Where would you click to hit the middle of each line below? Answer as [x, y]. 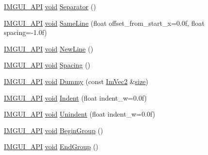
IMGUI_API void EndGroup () [51, 146]
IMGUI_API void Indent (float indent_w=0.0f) [75, 97]
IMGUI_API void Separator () [50, 6]
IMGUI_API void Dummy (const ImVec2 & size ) [76, 81]
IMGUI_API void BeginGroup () [54, 130]
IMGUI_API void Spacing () [47, 65]
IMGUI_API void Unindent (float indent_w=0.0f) [80, 114]
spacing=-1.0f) [25, 32]
